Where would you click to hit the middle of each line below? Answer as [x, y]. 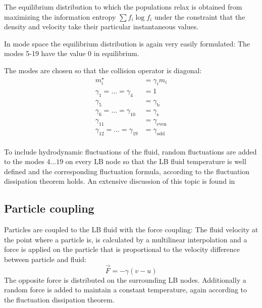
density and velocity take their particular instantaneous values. [101, 27]
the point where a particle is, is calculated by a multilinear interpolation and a [126, 239]
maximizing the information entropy [60, 16]
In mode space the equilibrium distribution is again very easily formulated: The [127, 43]
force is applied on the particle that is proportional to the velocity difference [122, 249]
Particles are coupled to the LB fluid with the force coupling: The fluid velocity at [131, 229]
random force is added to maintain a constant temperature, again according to [126, 290]
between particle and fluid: [45, 259]
